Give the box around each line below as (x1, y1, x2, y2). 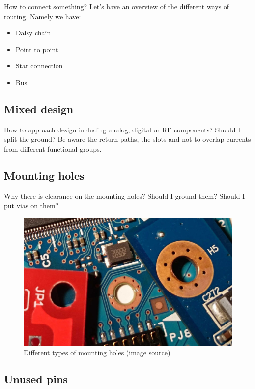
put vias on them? (4, 200, 59, 211)
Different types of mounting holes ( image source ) (24, 347, 170, 357)
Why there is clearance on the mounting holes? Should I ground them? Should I (4, 191, 245, 201)
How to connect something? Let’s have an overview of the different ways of (4, 1, 229, 11)
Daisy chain (15, 28, 51, 38)
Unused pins (4, 371, 68, 387)
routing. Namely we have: (4, 11, 81, 21)
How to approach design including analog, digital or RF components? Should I (4, 124, 241, 134)
